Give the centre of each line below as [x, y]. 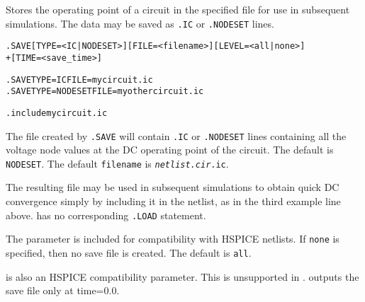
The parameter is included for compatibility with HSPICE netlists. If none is [173, 239]
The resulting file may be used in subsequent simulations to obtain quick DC [173, 187]
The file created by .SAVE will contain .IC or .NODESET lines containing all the [176, 135]
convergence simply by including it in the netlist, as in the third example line [173, 201]
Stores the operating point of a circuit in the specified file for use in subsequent [178, 9]
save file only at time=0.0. [63, 290]
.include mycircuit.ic [57, 113]
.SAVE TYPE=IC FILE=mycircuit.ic [79, 80]
